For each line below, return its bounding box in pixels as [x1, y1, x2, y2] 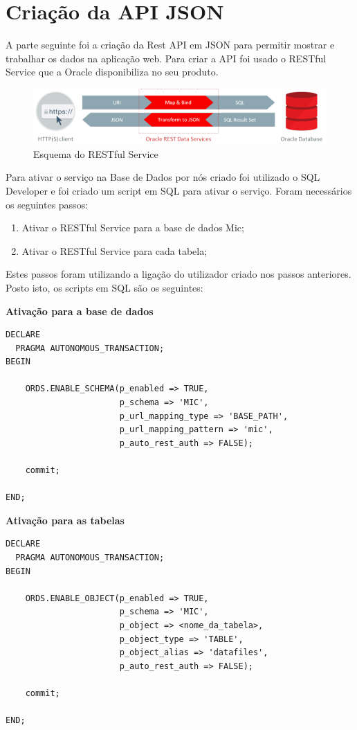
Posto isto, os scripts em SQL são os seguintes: [6, 280, 203, 294]
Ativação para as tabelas [6, 513, 125, 527]
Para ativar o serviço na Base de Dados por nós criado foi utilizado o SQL [6, 170, 320, 184]
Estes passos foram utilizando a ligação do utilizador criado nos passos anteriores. [6, 267, 351, 281]
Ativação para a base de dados [6, 303, 154, 318]
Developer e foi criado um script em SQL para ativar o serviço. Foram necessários [6, 183, 352, 197]
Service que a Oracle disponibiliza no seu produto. [6, 64, 219, 79]
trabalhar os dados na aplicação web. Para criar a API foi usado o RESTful [6, 51, 327, 65]
